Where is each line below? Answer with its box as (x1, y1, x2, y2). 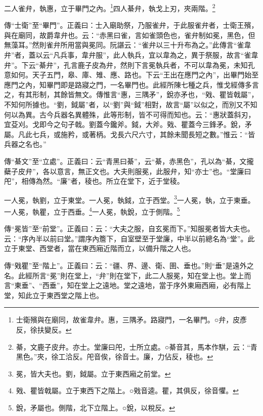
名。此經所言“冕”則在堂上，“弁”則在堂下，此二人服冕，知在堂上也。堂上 (4, 270, 244, 280)
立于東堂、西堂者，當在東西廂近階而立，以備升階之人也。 (4, 243, 195, 254)
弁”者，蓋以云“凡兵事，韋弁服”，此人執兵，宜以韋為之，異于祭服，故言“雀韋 (4, 50, 258, 60)
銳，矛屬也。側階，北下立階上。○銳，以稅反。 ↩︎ (16, 402, 175, 412)
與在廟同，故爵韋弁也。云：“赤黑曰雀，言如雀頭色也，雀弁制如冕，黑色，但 (4, 29, 255, 40)
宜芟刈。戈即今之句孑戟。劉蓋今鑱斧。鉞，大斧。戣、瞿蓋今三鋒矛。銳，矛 (4, 119, 252, 130)
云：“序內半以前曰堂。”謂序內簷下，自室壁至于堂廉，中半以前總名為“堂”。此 (4, 233, 255, 243)
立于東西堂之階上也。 (32, 289, 103, 300)
